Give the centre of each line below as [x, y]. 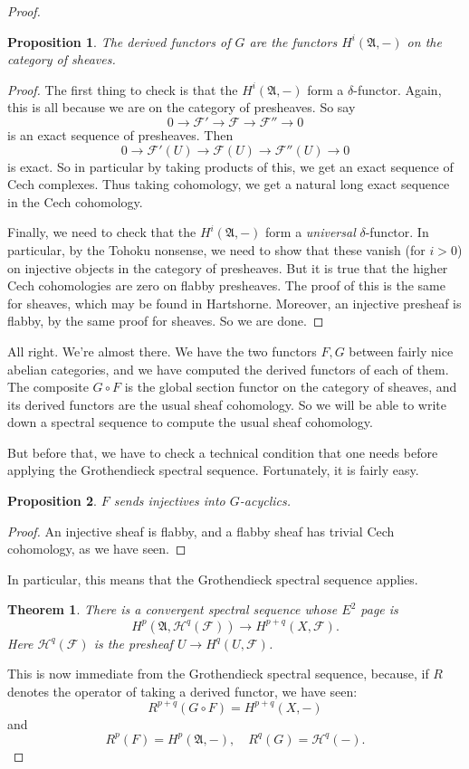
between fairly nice [401, 351]
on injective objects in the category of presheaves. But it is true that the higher [228, 267]
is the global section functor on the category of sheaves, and [291, 387]
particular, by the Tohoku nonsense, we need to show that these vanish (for [216, 249]
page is [379, 609]
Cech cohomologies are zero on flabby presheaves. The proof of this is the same [226, 285]
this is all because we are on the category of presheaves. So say [182, 107]
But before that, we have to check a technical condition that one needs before [223, 452]
